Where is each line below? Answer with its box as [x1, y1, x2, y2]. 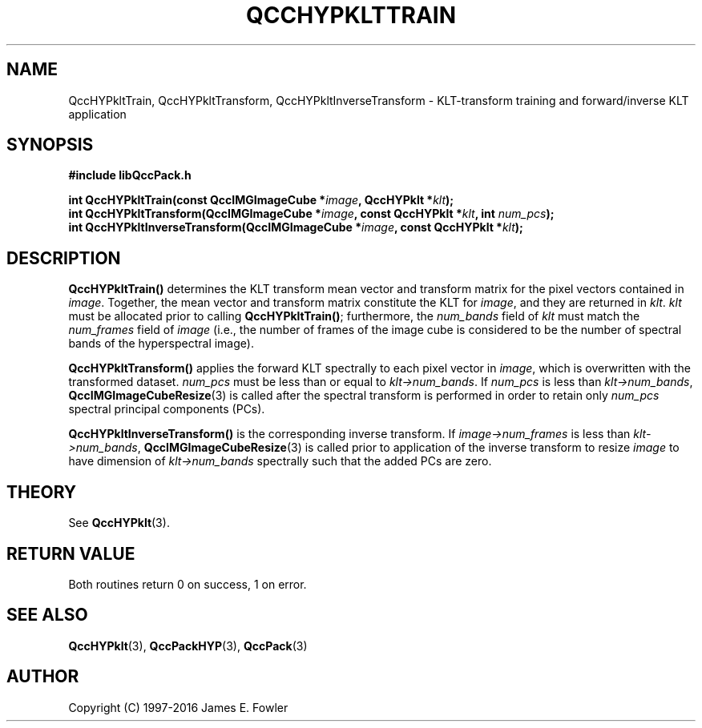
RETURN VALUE [6, 543, 135, 564]
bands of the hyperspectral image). [68, 336, 254, 351]
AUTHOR [6, 666, 79, 687]
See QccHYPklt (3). [68, 516, 170, 530]
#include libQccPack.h [68, 168, 192, 183]
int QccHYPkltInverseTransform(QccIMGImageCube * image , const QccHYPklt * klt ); [68, 220, 523, 235]
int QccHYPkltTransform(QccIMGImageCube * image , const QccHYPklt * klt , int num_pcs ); [68, 207, 555, 221]
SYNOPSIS [6, 135, 94, 155]
